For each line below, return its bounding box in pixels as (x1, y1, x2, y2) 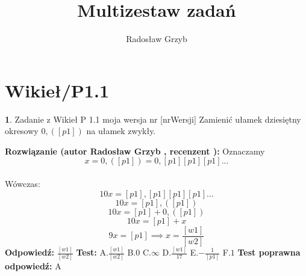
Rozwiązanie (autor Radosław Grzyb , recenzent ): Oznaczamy (5, 144, 265, 157)
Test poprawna (237, 246, 301, 258)
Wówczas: (5, 177, 40, 190)
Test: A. (76, 246, 108, 258)
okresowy (5, 124, 39, 137)
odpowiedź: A (5, 260, 61, 272)
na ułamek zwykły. (86, 124, 156, 137)
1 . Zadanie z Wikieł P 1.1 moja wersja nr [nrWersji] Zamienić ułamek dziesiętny (5, 112, 301, 125)
